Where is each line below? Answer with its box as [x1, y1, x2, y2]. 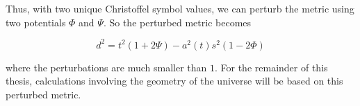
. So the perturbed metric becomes [103, 15, 252, 29]
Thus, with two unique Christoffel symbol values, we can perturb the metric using [6, 1, 354, 15]
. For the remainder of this [214, 60, 328, 74]
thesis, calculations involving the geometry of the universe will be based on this [6, 73, 343, 88]
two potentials [6, 15, 66, 29]
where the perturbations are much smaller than [6, 60, 207, 74]
